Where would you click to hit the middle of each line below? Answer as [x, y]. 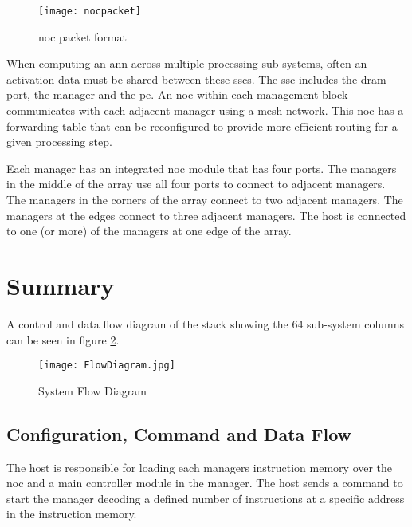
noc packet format [82, 36]
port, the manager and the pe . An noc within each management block [177, 94]
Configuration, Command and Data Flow [179, 433]
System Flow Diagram [92, 390]
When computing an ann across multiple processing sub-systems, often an [187, 63]
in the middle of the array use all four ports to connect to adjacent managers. [196, 184]
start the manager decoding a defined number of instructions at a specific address [206, 498]
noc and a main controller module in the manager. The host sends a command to [205, 483]
